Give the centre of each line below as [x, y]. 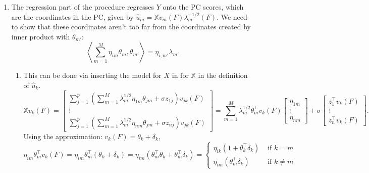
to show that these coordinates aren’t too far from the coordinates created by [131, 27]
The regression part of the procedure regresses [83, 7]
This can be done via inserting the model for [92, 75]
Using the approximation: [63, 136]
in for [180, 75]
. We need [232, 16]
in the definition [223, 75]
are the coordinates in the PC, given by [72, 16]
